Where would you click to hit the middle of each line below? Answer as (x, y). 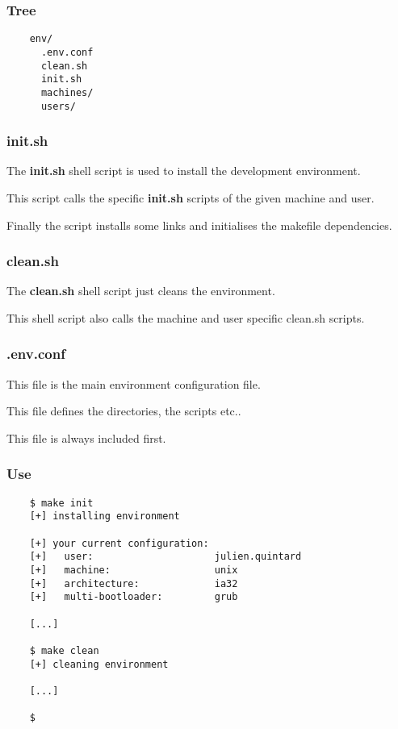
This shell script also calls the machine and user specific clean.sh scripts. (186, 317)
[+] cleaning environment (99, 664)
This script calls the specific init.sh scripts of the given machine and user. (191, 197)
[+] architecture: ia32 (134, 583)
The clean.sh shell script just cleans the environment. (141, 291)
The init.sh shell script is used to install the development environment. (184, 171)
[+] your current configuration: (119, 543)
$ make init (61, 503)
